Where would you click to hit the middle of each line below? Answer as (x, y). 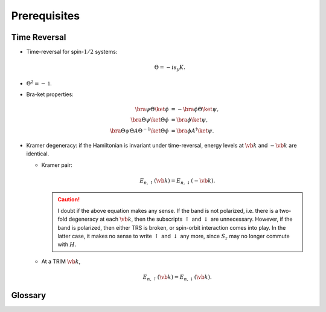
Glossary (29, 295)
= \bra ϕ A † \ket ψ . (193, 130)
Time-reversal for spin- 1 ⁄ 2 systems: (72, 52)
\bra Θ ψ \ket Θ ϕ (150, 120)
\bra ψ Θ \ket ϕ (152, 109)
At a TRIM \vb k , (61, 261)
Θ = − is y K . (170, 68)
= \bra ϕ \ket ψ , (190, 120)
